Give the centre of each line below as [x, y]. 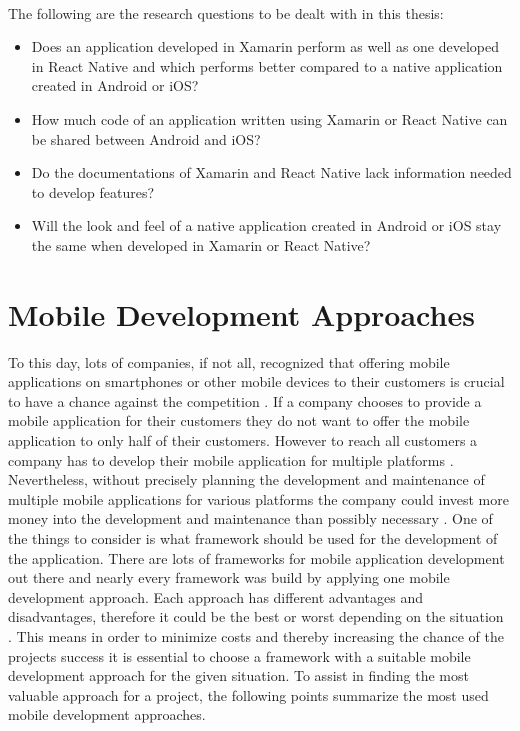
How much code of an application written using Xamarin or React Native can [269, 118]
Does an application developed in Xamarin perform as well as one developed [265, 46]
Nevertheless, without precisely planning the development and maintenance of [246, 479]
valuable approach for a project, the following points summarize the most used [248, 694]
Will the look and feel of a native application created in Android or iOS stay [266, 225]
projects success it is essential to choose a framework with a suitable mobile [239, 655]
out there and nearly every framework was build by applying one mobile [229, 577]
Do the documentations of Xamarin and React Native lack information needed [271, 172]
